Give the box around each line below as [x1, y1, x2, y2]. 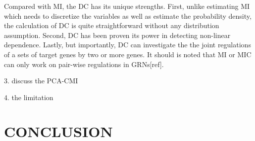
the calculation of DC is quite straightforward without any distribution [4, 20, 219, 31]
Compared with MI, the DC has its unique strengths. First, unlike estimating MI [4, 1, 250, 11]
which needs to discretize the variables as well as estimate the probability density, [4, 10, 252, 21]
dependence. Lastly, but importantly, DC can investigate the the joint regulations [4, 39, 251, 50]
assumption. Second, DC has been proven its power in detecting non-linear [4, 30, 231, 40]
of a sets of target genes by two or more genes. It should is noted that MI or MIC [4, 49, 252, 59]
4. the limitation [4, 92, 53, 102]
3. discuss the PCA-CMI [4, 75, 78, 86]
